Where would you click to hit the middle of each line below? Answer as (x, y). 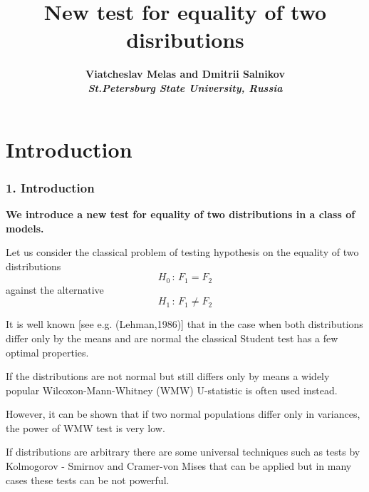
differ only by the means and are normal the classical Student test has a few (172, 338)
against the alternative (55, 289)
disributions (185, 40)
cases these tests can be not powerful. (88, 480)
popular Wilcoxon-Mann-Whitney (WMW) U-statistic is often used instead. (172, 390)
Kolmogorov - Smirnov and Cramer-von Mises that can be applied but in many (179, 466)
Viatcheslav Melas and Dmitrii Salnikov (185, 74)
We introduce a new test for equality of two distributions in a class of (181, 214)
